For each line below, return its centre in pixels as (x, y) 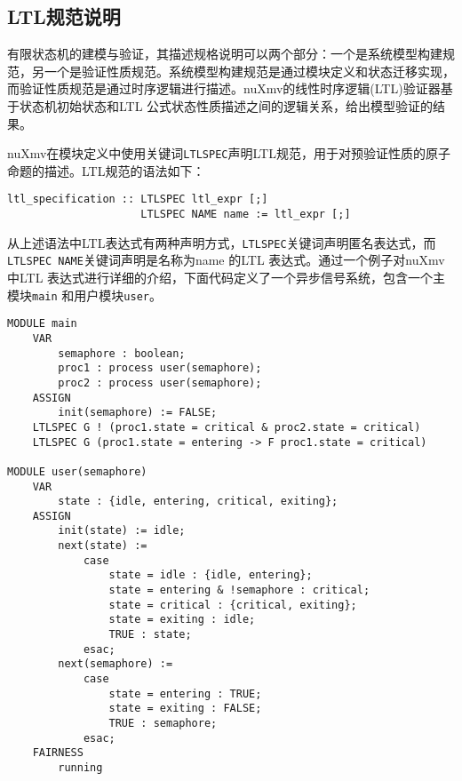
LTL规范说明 (64, 16)
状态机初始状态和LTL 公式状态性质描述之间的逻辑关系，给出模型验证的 (226, 105)
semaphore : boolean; (122, 353)
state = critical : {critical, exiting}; (233, 605)
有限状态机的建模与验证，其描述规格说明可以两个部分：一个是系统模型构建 (225, 54)
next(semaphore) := (115, 664)
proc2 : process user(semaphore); (160, 383)
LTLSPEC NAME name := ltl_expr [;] (246, 215)
